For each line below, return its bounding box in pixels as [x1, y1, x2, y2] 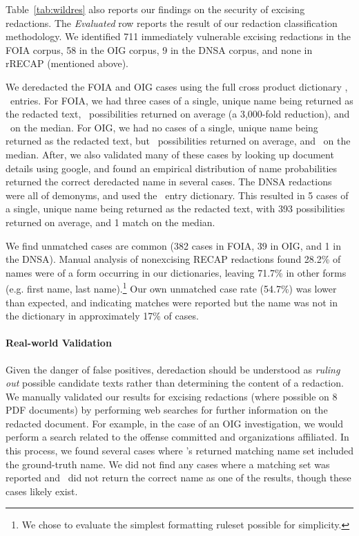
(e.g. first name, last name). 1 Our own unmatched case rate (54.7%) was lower [6, 279, 337, 295]
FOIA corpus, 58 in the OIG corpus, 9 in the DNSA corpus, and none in [6, 42, 313, 57]
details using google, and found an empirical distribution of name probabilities [6, 160, 338, 175]
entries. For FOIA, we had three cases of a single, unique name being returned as [10, 93, 353, 107]
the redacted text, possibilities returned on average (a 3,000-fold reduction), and [6, 107, 350, 121]
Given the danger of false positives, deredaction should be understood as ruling [6, 362, 340, 376]
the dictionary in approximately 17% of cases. [6, 308, 199, 323]
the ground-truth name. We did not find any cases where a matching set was [6, 456, 330, 471]
